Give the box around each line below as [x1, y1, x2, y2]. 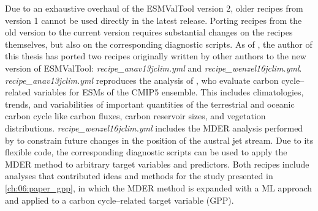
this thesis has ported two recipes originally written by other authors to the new [5, 50, 306, 62]
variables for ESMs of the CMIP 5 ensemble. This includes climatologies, [33, 86, 304, 98]
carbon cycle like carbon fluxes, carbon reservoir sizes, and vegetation [5, 109, 266, 122]
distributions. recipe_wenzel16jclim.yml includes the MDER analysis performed [5, 121, 303, 134]
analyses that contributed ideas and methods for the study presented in [5, 169, 273, 182]
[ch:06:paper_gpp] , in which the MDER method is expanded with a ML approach [5, 181, 312, 194]
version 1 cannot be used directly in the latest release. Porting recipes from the [5, 13, 302, 26]
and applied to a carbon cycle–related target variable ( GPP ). [5, 193, 234, 206]
